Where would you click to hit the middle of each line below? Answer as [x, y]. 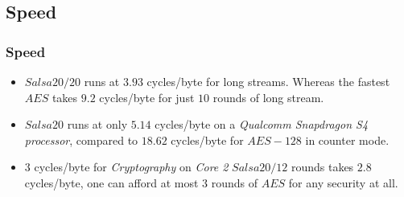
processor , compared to [81, 140]
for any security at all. [343, 182]
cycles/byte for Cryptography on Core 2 [131, 167]
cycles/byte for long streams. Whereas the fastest [268, 81]
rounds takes [322, 167]
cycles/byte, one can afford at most [111, 182]
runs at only [97, 124]
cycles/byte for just [147, 97]
